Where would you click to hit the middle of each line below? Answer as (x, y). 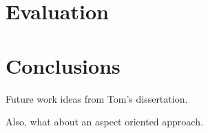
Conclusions (63, 65)
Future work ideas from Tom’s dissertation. (97, 98)
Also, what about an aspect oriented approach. (104, 122)
